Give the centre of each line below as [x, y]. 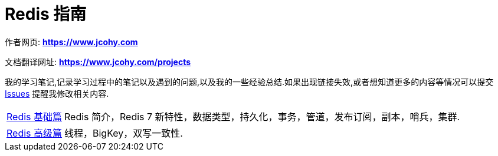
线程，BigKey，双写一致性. [124, 133]
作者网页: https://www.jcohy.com [71, 42]
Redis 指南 [46, 14]
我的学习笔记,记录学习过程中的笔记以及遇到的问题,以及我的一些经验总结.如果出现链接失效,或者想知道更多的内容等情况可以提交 [249, 82]
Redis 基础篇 [35, 116]
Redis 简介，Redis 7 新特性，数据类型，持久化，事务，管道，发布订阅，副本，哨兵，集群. [262, 116]
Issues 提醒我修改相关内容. [57, 93]
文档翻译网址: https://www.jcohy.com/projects [98, 62]
